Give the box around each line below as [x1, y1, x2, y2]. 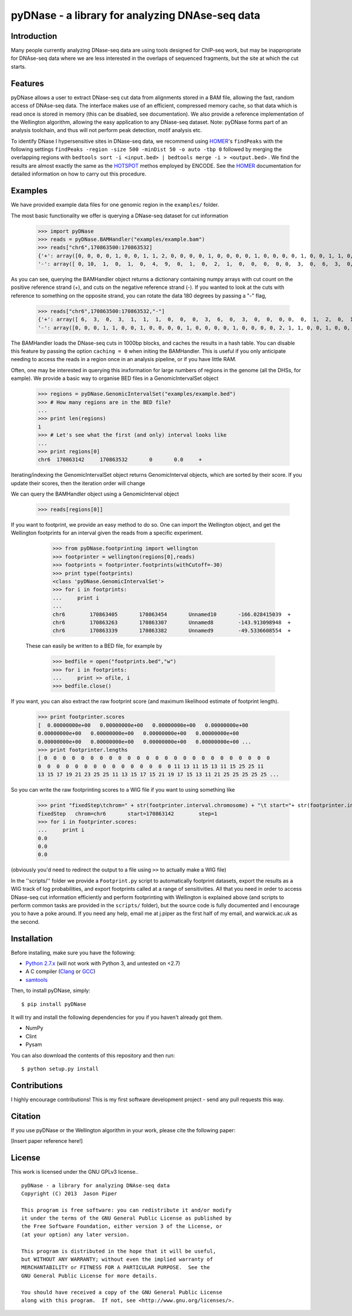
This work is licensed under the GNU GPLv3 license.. [11, 1169, 139, 1176]
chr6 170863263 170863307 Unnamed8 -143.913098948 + [52, 619, 291, 625]
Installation [11, 934, 53, 944]
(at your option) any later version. [21, 1231, 130, 1238]
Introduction [11, 31, 57, 41]
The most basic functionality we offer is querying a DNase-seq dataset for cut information [11, 212, 229, 219]
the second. [11, 918, 40, 925]
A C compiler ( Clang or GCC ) [25, 968, 96, 975]
